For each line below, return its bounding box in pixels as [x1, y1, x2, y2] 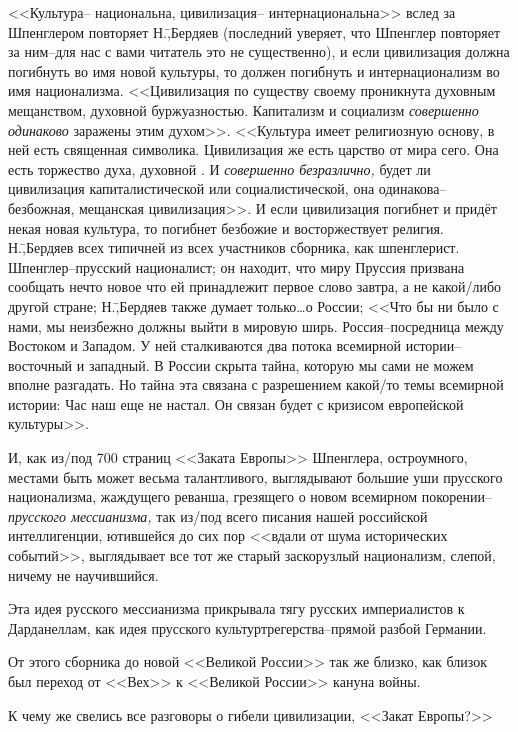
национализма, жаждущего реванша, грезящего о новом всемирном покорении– [8, 486, 493, 507]
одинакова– [378, 178, 447, 199]
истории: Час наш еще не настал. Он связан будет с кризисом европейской [8, 393, 464, 414]
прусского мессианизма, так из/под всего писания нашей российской [8, 505, 428, 526]
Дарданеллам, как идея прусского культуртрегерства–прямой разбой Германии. [8, 617, 487, 638]
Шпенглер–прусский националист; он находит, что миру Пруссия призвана [8, 256, 465, 277]
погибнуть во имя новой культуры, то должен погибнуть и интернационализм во [8, 60, 500, 81]
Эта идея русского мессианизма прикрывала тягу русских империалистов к [8, 598, 465, 619]
